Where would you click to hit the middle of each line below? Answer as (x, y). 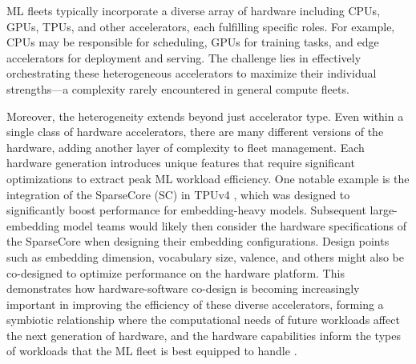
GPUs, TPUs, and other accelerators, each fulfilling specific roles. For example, (201, 26)
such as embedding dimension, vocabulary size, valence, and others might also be (205, 256)
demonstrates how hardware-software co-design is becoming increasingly (183, 288)
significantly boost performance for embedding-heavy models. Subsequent (186, 210)
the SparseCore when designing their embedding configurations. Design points (198, 241)
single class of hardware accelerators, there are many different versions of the (195, 132)
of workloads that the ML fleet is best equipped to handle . (152, 351)
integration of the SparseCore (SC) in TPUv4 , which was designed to (178, 194)
